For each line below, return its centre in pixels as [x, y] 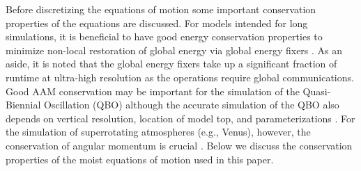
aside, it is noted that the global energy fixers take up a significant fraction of [171, 64]
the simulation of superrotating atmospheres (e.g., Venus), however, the [158, 132]
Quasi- [317, 91]
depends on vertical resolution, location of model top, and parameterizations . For [180, 118]
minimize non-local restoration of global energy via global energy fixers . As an [174, 50]
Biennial [23, 105]
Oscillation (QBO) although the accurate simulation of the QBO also [192, 105]
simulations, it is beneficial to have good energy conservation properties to [164, 36]
